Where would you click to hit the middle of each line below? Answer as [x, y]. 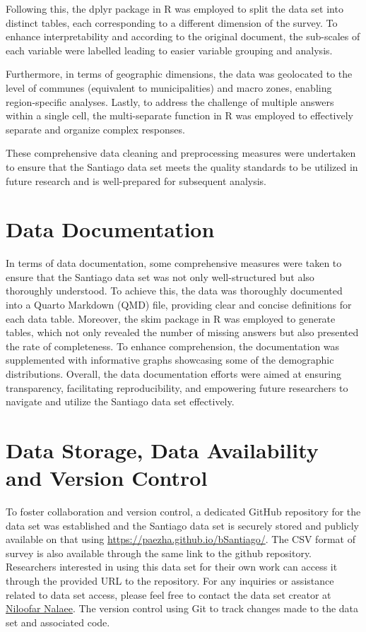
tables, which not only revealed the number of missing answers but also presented [182, 332]
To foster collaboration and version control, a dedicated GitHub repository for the [183, 512]
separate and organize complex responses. [95, 129]
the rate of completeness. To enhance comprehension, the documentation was [173, 346]
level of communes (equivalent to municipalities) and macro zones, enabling [169, 87]
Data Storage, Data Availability [162, 449]
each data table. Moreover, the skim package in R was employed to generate [171, 318]
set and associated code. [58, 622]
